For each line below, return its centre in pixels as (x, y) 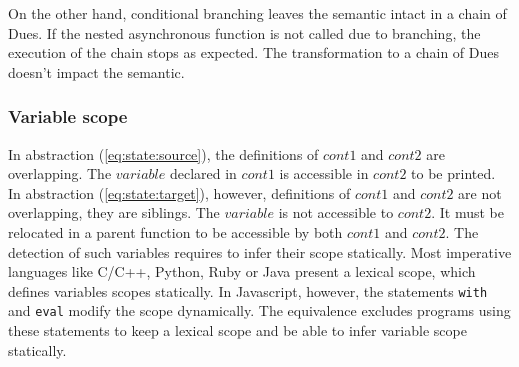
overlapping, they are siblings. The (114, 212)
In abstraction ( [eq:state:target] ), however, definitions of (179, 192)
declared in (203, 173)
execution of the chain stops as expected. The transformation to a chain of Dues (254, 52)
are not (480, 192)
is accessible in (324, 173)
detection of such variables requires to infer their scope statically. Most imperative (260, 251)
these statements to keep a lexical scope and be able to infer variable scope (237, 330)
